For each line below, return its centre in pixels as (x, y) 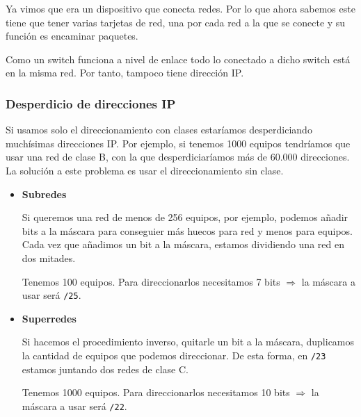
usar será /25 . (51, 295)
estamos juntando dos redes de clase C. (105, 369)
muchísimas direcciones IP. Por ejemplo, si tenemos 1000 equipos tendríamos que (178, 143)
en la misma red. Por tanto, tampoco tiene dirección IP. (125, 73)
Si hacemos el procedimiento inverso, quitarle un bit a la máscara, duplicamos (188, 342)
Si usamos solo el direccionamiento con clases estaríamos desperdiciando (159, 130)
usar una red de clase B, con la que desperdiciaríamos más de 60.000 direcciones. (178, 157)
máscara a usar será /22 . (74, 406)
